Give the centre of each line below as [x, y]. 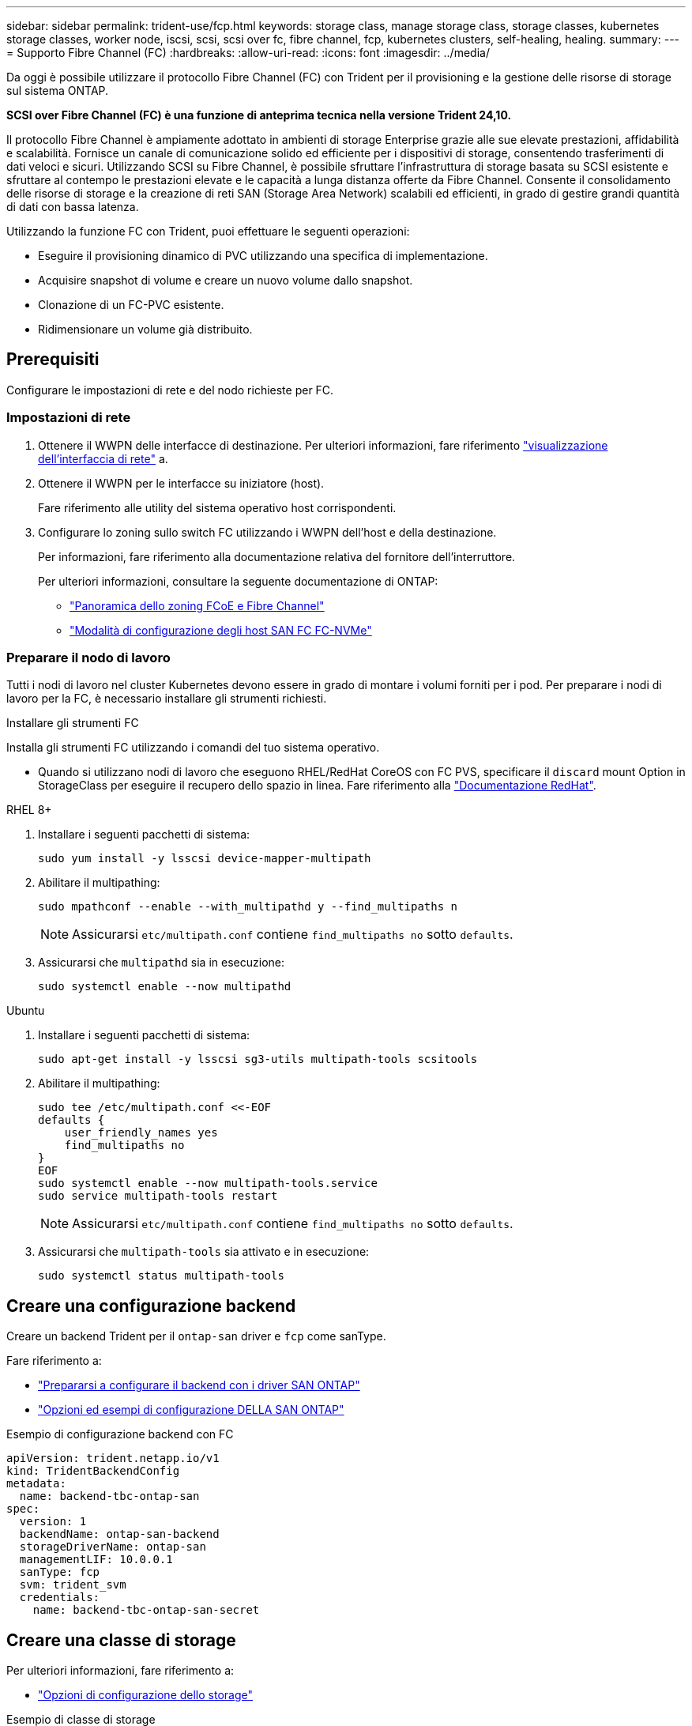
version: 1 [53, 1522]
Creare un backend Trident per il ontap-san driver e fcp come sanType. [196, 1336]
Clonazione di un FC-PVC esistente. [131, 305]
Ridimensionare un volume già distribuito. [145, 329]
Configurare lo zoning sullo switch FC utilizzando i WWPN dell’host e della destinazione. [267, 532]
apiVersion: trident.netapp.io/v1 [113, 1458]
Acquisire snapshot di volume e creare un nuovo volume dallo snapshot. [226, 280]
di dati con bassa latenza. [73, 207]
